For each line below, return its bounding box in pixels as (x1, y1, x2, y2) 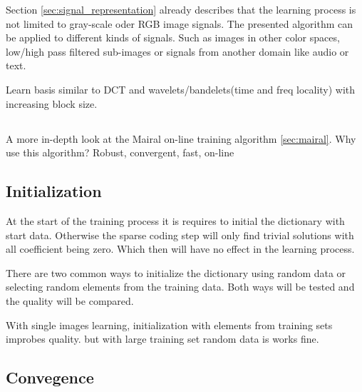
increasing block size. (6, 96, 98, 111)
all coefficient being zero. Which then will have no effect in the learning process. (6, 241, 355, 256)
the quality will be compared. (6, 293, 134, 308)
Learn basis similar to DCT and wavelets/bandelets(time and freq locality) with (6, 81, 356, 96)
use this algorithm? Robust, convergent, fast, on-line (6, 145, 234, 160)
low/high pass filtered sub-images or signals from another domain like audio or (6, 44, 349, 59)
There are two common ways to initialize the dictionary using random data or (6, 265, 346, 280)
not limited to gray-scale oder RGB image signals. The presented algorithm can (6, 16, 353, 31)
